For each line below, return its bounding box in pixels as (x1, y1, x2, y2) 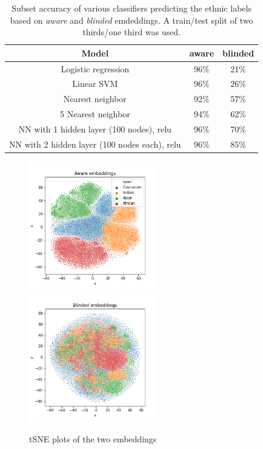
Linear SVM (72, 77, 118, 90)
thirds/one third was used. (82, 26, 181, 38)
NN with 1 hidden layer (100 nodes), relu (18, 123, 171, 135)
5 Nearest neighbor (60, 108, 130, 120)
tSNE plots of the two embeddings (29, 433, 157, 445)
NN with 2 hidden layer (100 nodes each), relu (9, 137, 181, 150)
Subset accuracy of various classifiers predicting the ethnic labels (12, 2, 251, 14)
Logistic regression (61, 62, 130, 75)
